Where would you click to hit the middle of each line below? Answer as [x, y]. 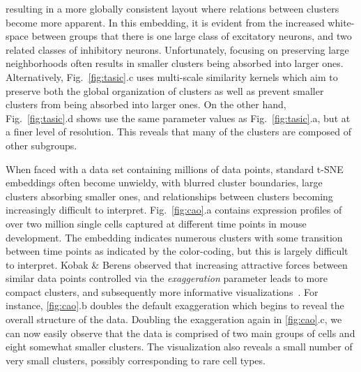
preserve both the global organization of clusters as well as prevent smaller [165, 90]
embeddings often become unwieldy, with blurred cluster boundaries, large [164, 183]
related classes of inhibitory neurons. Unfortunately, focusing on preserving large [177, 49]
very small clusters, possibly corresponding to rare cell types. [136, 360]
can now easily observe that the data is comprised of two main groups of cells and [180, 333]
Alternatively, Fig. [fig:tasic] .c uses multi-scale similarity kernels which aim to [172, 76]
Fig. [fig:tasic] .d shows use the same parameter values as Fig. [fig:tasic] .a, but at [178, 118]
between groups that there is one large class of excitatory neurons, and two [192, 36]
